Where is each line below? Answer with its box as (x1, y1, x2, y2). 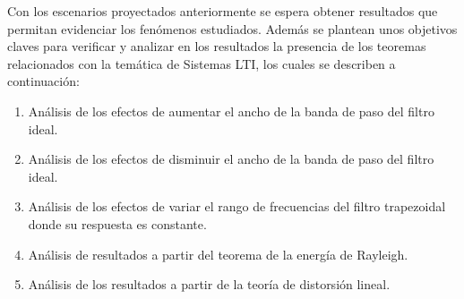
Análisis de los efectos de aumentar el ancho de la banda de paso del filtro (28, 101, 434, 120)
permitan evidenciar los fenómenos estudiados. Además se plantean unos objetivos (7, 19, 458, 38)
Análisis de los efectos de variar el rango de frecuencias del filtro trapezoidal (28, 197, 446, 216)
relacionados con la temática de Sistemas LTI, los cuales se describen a (7, 54, 396, 73)
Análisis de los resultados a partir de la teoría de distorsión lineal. (28, 275, 391, 294)
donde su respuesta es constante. (28, 214, 207, 233)
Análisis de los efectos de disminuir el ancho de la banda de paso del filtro (28, 149, 434, 168)
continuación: (7, 72, 80, 90)
